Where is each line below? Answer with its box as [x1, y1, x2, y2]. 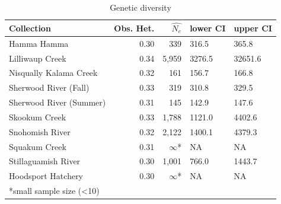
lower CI [190, 21, 226, 34]
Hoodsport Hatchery [9, 170, 84, 182]
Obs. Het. [114, 21, 155, 34]
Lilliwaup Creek [9, 52, 66, 64]
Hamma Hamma [9, 37, 69, 49]
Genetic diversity [110, 1, 171, 13]
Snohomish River [9, 125, 71, 138]
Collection [9, 21, 51, 34]
